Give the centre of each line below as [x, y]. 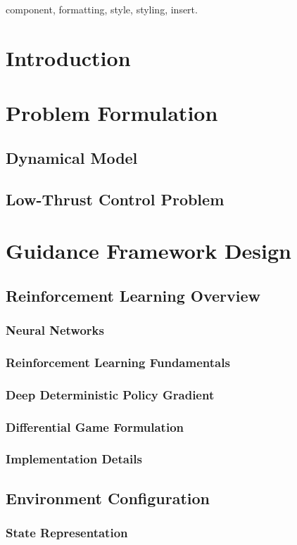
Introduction [68, 57]
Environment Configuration [108, 498]
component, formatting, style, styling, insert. [102, 9]
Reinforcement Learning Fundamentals [118, 362]
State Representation [67, 532]
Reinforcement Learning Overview [133, 295]
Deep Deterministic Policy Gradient [110, 394]
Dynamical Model [72, 157]
